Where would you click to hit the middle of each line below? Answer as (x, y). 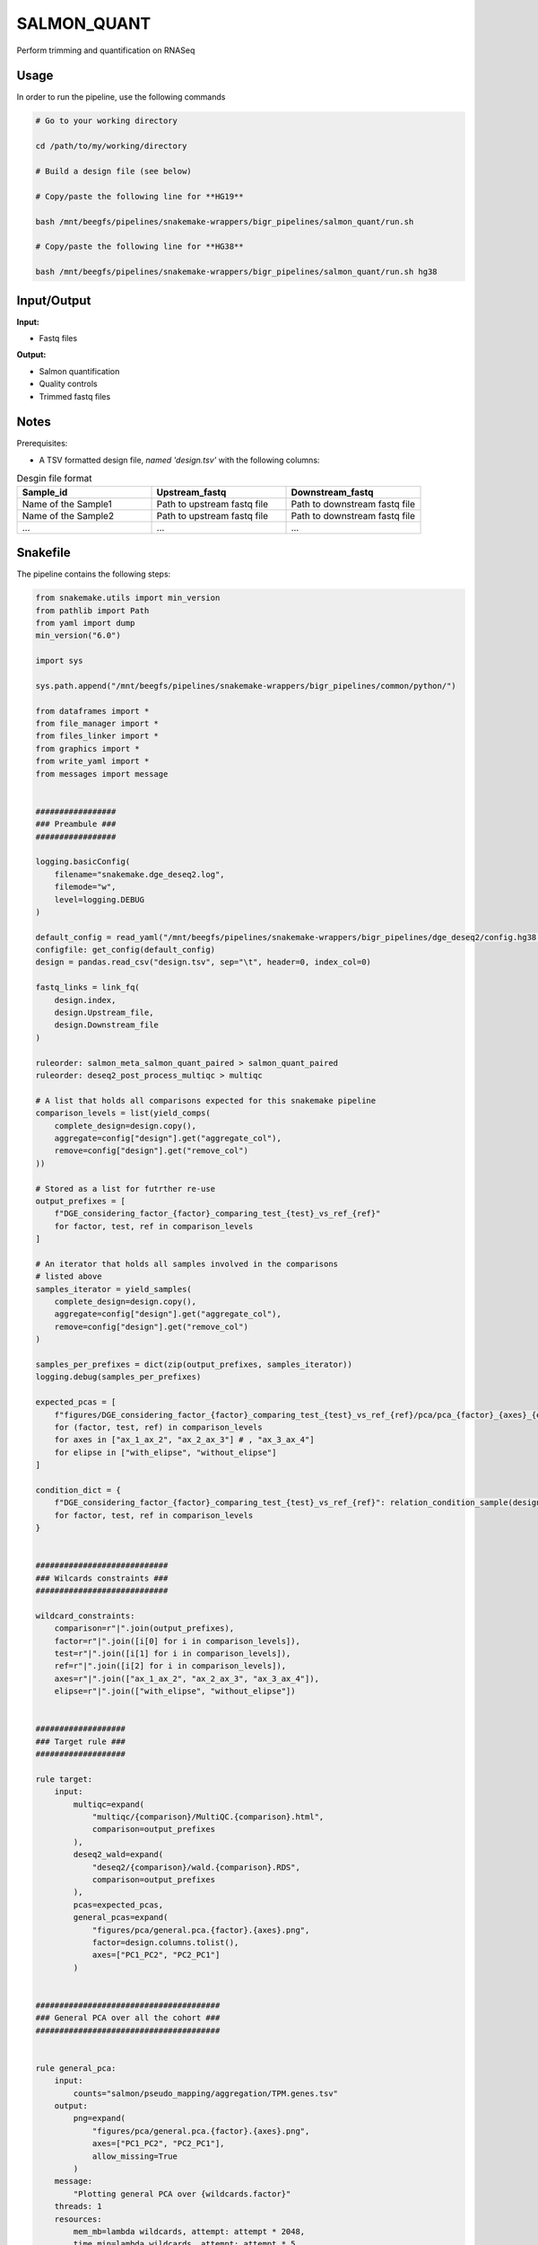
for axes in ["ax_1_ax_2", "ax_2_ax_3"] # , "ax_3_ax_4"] (184, 1440)
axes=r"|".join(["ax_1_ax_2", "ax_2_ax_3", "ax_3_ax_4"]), (187, 1678)
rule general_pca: (76, 2068)
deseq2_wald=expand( (118, 1855)
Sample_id (45, 492)
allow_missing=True (135, 2156)
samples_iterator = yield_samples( (113, 1289)
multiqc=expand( (109, 1804)
